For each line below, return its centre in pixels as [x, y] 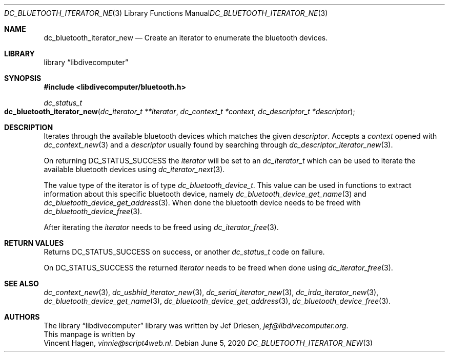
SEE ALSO [22, 284]
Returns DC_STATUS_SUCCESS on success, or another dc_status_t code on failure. [184, 252]
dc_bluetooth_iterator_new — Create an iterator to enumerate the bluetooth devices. [186, 38]
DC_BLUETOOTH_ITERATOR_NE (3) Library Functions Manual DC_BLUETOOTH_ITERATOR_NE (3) [166, 13]
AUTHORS [22, 317]
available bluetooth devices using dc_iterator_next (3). [134, 169]
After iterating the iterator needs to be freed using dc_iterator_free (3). [161, 227]
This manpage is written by [89, 334]
